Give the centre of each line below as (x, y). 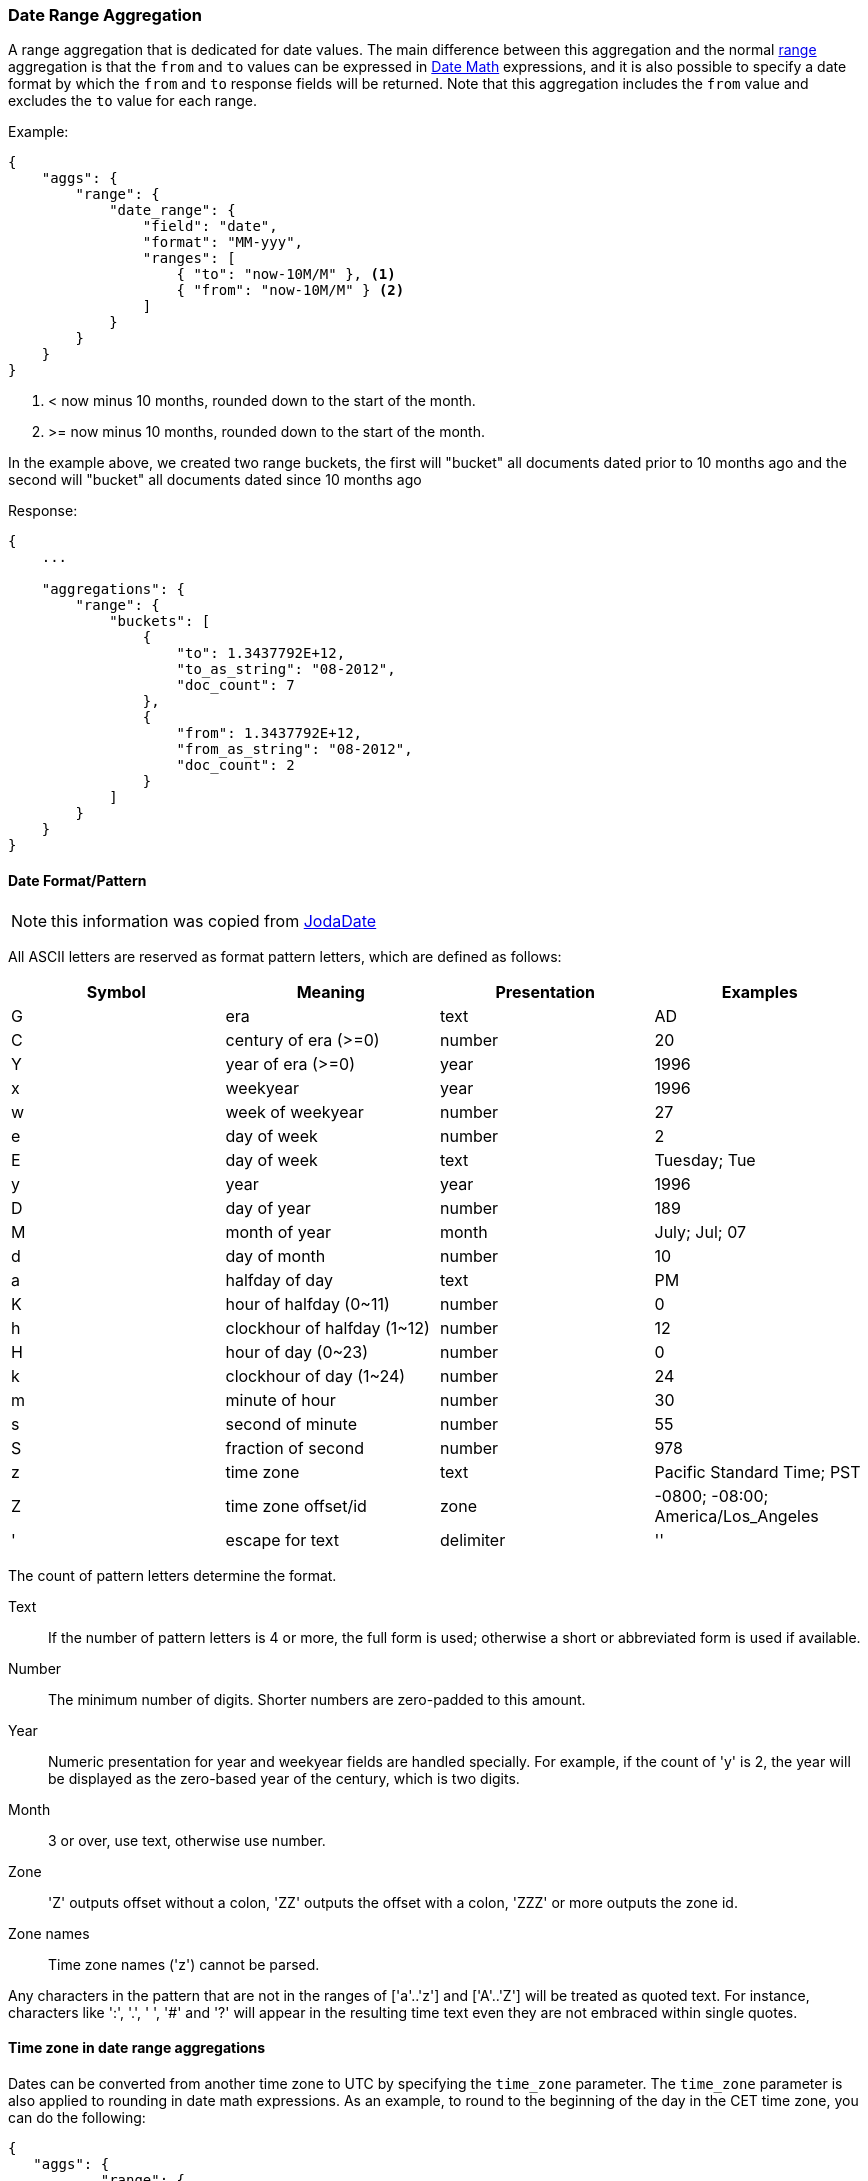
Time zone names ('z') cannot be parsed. (184, 1964)
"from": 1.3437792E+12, (269, 733)
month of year (278, 1231)
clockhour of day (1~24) (315, 1375)
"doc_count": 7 (235, 685)
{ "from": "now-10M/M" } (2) (290, 290)
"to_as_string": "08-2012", (286, 669)
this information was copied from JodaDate (214, 920)
